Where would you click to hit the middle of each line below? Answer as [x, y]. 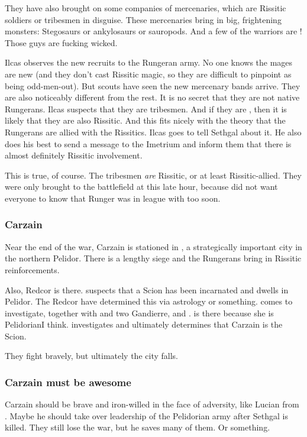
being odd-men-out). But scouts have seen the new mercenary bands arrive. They [153, 85]
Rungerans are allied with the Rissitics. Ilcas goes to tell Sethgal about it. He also [153, 132]
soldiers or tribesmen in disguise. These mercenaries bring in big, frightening [143, 19]
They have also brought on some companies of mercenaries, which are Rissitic [146, 8]
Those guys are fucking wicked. [61, 42]
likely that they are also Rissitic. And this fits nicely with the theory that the [145, 120]
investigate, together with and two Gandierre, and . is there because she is [139, 313]
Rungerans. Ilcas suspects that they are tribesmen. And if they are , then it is [146, 109]
